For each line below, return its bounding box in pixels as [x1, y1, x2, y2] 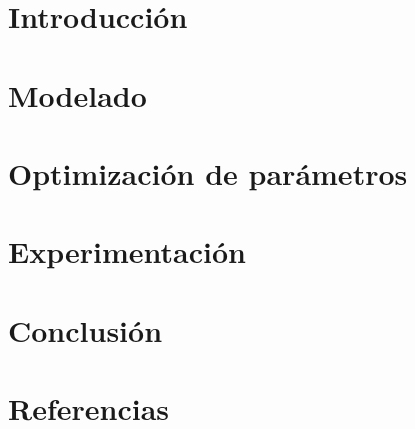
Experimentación [8, 231, 246, 272]
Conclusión [8, 309, 163, 350]
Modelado [8, 74, 147, 115]
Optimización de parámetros [8, 152, 408, 193]
